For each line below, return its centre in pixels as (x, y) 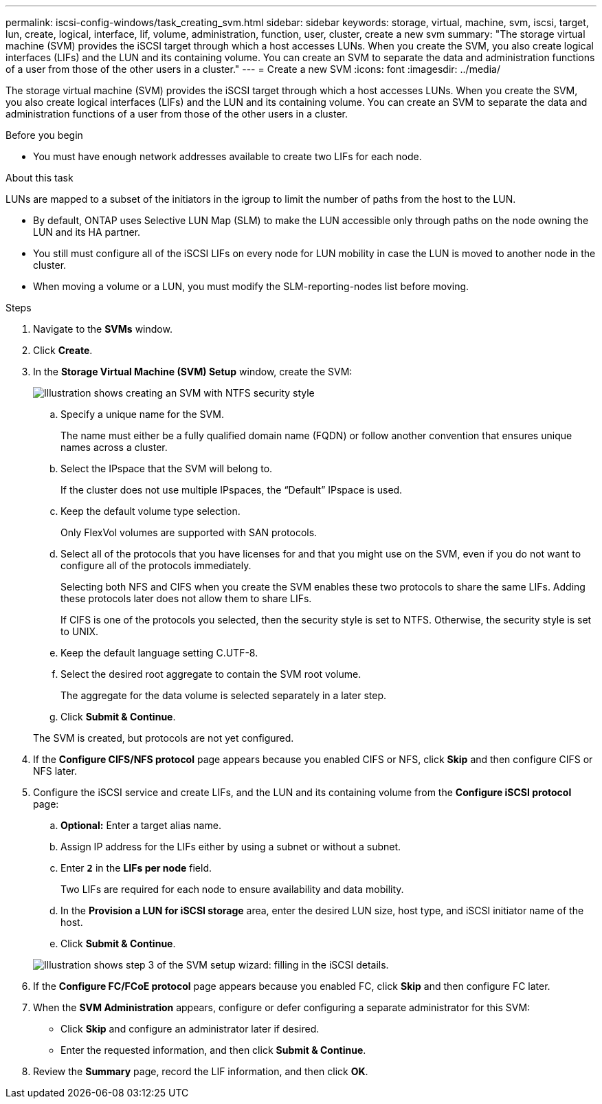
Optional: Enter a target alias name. (141, 825)
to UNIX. (80, 631)
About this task (40, 178)
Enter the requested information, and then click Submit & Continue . (213, 1050)
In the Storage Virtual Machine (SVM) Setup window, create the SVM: (193, 372)
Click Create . (63, 350)
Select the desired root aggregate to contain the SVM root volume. (211, 674)
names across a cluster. (114, 447)
